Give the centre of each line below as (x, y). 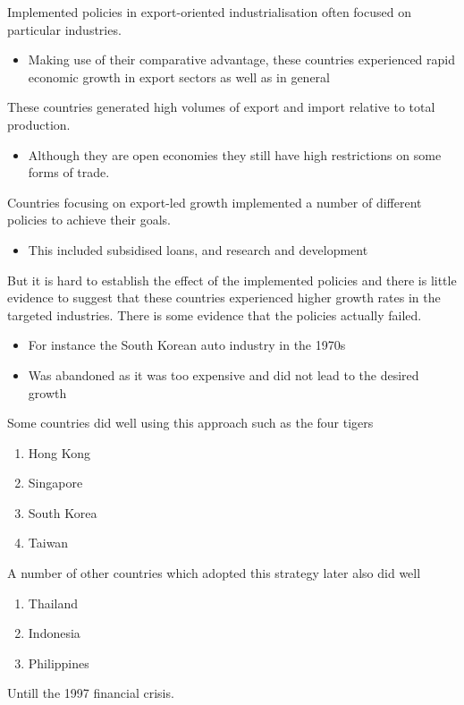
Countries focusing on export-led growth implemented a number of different (215, 202)
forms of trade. (69, 172)
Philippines (59, 663)
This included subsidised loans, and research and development (198, 249)
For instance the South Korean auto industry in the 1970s (187, 345)
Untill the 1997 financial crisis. (91, 693)
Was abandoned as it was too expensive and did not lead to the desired (224, 374)
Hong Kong (59, 452)
